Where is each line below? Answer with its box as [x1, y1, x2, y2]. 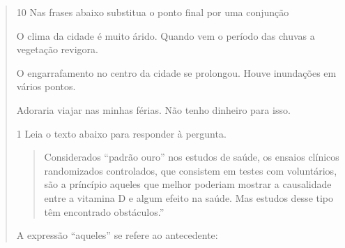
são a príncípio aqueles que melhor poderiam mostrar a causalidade [44, 177, 332, 191]
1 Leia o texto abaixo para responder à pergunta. [16, 126, 227, 140]
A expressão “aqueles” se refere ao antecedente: [16, 228, 218, 242]
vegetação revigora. [16, 42, 98, 57]
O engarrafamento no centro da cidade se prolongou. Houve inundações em [16, 65, 337, 80]
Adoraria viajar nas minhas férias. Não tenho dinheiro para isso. [16, 102, 291, 117]
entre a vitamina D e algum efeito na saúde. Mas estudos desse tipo [44, 190, 334, 205]
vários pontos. [16, 79, 76, 94]
